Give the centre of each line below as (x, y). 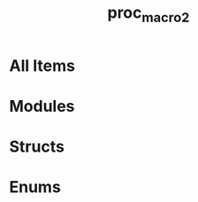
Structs (37, 147)
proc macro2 (148, 14)
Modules (42, 106)
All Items (42, 66)
